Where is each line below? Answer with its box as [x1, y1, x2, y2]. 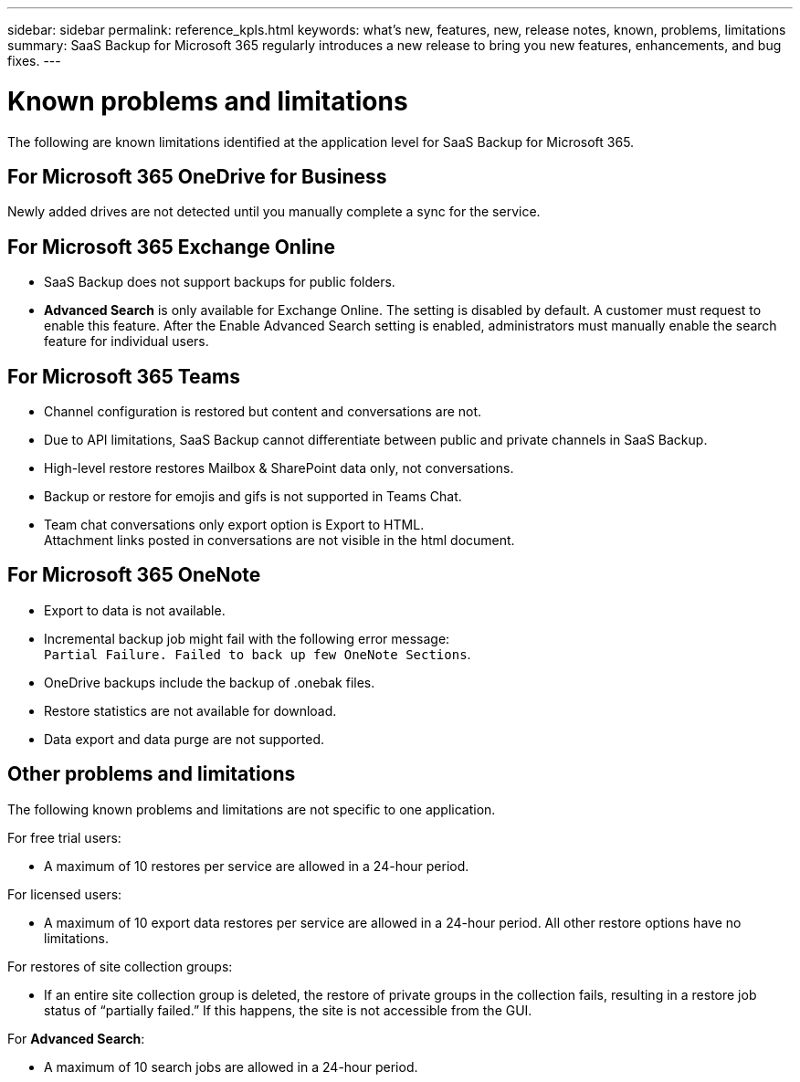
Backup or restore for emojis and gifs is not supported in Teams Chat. [44, 488, 462, 505]
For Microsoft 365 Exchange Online [7, 235, 335, 258]
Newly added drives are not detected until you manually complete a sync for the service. [7, 204, 541, 220]
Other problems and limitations [7, 762, 296, 786]
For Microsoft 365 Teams [7, 364, 240, 388]
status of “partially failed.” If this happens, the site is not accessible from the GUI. [44, 1002, 532, 1018]
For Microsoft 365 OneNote [7, 563, 261, 587]
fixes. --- [7, 53, 61, 68]
